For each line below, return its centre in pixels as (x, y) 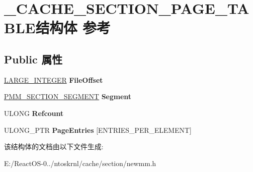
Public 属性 (33, 59)
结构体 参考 (73, 28)
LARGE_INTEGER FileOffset (53, 80)
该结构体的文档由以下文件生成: (54, 146)
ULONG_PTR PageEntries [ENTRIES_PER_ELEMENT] (98, 130)
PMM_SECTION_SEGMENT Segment (68, 96)
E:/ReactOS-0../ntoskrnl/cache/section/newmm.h (80, 163)
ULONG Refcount (34, 113)
